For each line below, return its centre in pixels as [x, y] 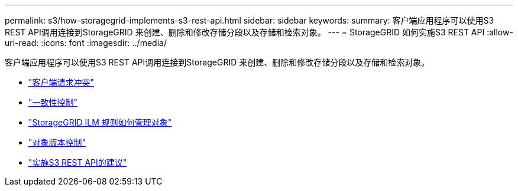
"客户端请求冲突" [61, 82]
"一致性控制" [53, 102]
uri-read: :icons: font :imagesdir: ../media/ [86, 43]
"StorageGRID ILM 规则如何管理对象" [100, 122]
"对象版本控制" [57, 142]
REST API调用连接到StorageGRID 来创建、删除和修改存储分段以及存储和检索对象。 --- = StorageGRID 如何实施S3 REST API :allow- [259, 32]
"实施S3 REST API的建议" [78, 162]
